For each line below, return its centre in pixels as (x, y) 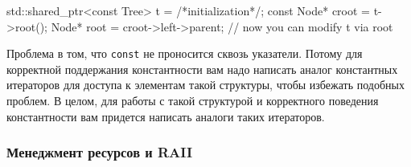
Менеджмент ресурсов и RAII (100, 152)
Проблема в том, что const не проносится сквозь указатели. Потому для (185, 53)
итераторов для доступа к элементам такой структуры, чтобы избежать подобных (205, 85)
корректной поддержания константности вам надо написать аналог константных (202, 69)
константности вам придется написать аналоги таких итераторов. (166, 116)
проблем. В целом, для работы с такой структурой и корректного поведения (193, 101)
